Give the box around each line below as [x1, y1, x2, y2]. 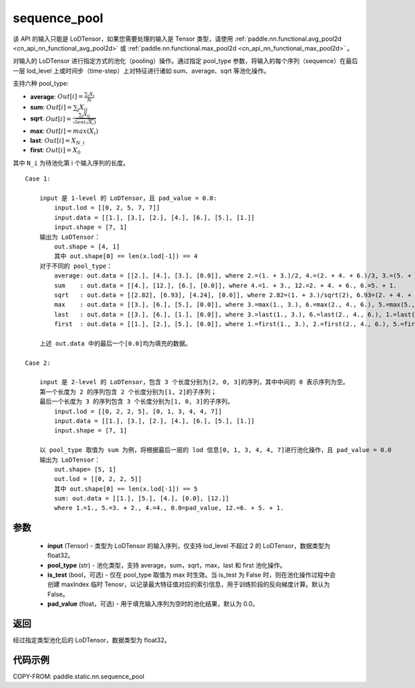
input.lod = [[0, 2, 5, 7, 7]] [54, 204, 160, 212]
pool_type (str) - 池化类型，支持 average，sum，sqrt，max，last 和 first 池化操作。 [47, 561, 286, 569]
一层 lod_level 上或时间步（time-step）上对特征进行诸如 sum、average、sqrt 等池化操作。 [12, 66, 270, 75]
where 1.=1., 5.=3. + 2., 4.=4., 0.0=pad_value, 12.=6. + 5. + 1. [54, 504, 284, 512]
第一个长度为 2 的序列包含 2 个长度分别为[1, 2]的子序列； [39, 388, 217, 396]
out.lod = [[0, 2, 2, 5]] [54, 475, 142, 483]
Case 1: [25, 175, 51, 183]
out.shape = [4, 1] [54, 242, 120, 251]
